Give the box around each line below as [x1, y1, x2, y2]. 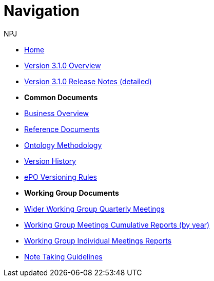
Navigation [4, 2, 80, 20]
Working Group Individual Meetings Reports [24, 236, 172, 245]
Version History [24, 156, 76, 165]
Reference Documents [24, 124, 100, 134]
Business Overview [24, 108, 89, 118]
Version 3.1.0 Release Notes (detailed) [24, 77, 152, 86]
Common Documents [24, 92, 98, 102]
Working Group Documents [24, 188, 119, 197]
